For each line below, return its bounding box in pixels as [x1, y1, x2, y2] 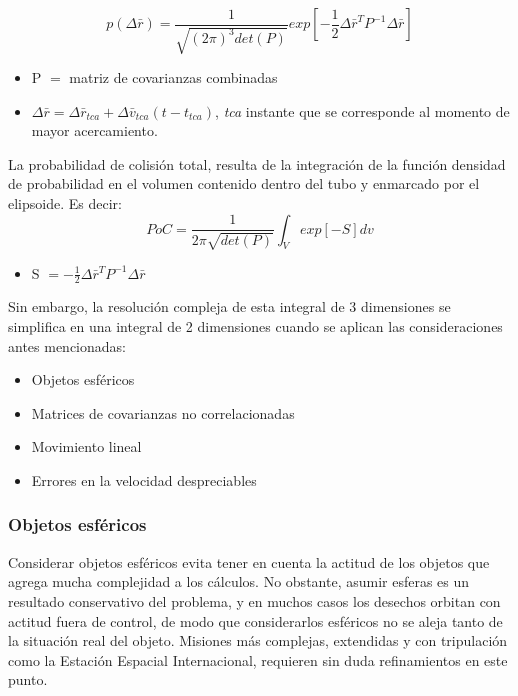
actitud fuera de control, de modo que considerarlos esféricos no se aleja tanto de [8, 610, 503, 631]
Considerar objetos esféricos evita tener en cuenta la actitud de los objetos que [8, 551, 490, 572]
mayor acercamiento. [31, 120, 158, 141]
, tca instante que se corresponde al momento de [215, 100, 510, 121]
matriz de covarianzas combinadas [69, 66, 278, 87]
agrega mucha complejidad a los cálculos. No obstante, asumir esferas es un [8, 571, 470, 592]
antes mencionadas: [8, 335, 126, 356]
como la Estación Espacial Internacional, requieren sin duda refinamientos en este [8, 649, 508, 670]
